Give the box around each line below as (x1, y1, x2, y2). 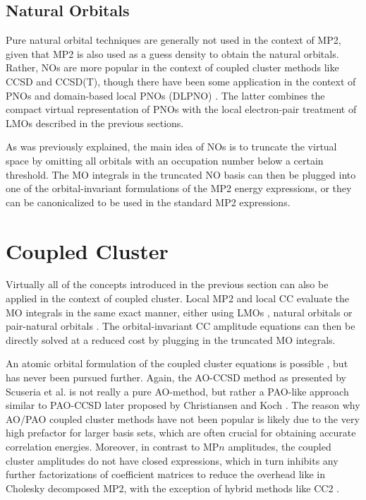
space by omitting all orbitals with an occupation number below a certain (6, 153, 324, 167)
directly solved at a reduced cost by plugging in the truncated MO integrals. (6, 332, 336, 347)
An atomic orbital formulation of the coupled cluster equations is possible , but (6, 356, 348, 371)
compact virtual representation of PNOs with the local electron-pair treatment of (6, 102, 357, 117)
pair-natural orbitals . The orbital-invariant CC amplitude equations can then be (6, 319, 355, 333)
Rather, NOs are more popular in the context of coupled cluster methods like (6, 60, 339, 75)
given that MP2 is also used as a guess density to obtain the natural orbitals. (6, 46, 339, 61)
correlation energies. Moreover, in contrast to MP (6, 439, 219, 453)
